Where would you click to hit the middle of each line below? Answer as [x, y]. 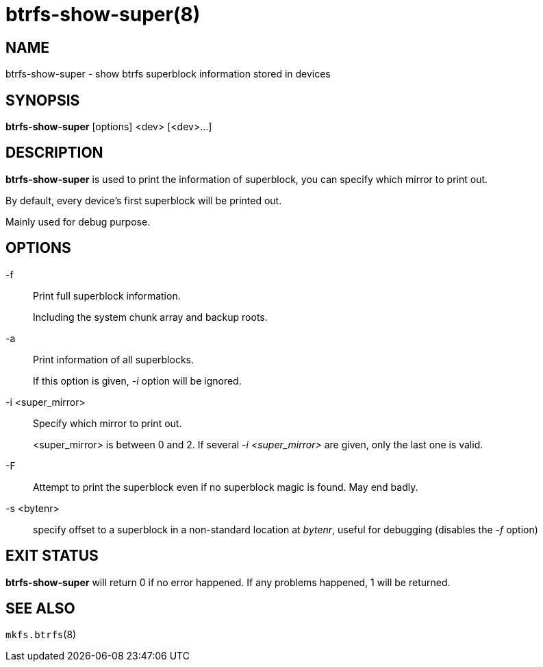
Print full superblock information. [107, 295]
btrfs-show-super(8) [103, 14]
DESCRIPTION [54, 153]
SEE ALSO [40, 608]
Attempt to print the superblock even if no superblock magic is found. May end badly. [226, 487]
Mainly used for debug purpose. [78, 221]
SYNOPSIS [43, 100]
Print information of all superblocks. [113, 359]
